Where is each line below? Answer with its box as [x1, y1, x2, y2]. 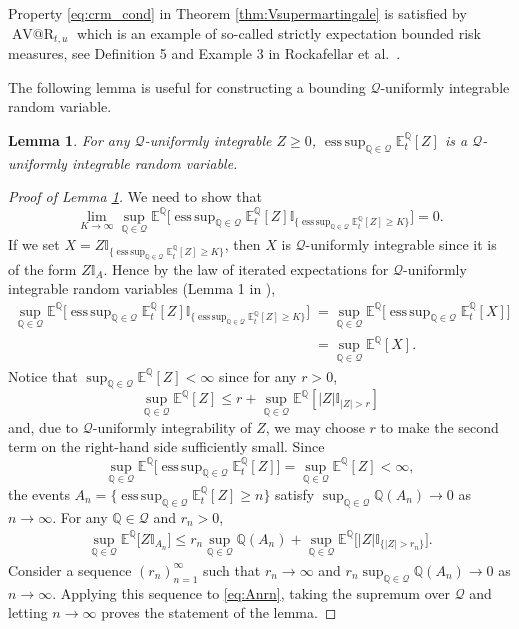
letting [8, 602, 48, 623]
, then [224, 233, 261, 254]
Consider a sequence [8, 559, 132, 580]
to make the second [380, 416, 499, 437]
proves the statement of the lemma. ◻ [101, 602, 337, 623]
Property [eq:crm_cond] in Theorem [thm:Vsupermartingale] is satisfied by [8, 3, 467, 23]
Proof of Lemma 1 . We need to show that [8, 186, 263, 207]
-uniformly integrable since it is [305, 233, 497, 254]
